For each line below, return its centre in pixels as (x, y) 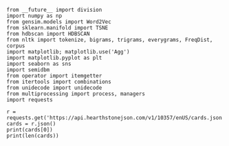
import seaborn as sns (39, 64)
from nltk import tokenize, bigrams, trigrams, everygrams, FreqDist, (110, 40)
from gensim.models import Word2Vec (59, 22)
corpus (16, 46)
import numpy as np (34, 16)
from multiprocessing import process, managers (76, 94)
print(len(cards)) (33, 136)
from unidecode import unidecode (54, 88)
